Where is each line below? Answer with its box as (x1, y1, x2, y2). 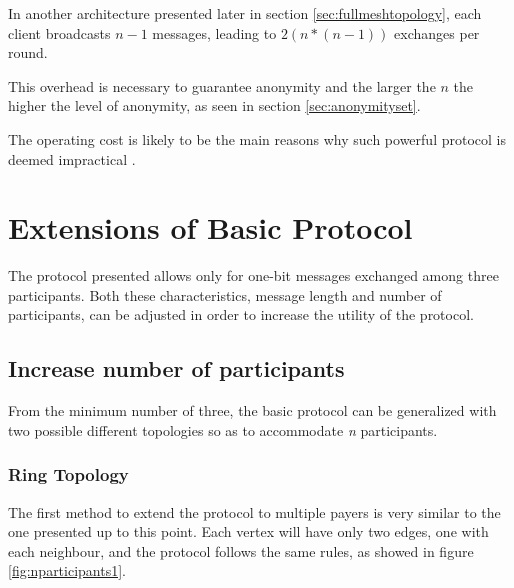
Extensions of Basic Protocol (8, 207, 413, 248)
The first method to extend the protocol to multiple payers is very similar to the (8, 501, 501, 522)
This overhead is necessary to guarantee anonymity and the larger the (8, 75, 436, 96)
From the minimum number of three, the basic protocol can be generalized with (8, 400, 497, 421)
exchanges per (394, 22, 480, 43)
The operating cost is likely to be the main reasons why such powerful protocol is (8, 128, 506, 149)
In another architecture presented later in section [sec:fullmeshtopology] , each (8, 3, 482, 23)
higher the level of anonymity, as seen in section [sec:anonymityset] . (8, 95, 421, 116)
